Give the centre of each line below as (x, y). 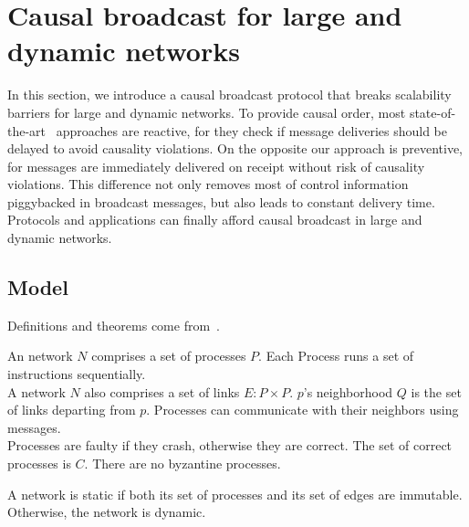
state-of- (433, 112)
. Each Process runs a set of (336, 356)
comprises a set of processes (169, 356)
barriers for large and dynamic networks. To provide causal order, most (207, 112)
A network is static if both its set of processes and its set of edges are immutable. (235, 494)
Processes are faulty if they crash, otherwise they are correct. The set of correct (230, 445)
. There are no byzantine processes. (182, 464)
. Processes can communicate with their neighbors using (302, 410)
